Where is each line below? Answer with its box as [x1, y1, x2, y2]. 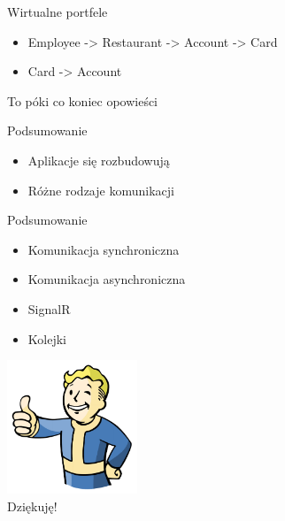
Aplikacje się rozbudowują [27, 150, 170, 169]
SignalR [27, 299, 71, 318]
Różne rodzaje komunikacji [27, 180, 174, 199]
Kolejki [27, 329, 66, 348]
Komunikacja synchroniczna [27, 240, 180, 258]
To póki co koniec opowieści [7, 91, 158, 110]
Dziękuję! [7, 496, 58, 515]
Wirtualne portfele [7, 3, 108, 20]
